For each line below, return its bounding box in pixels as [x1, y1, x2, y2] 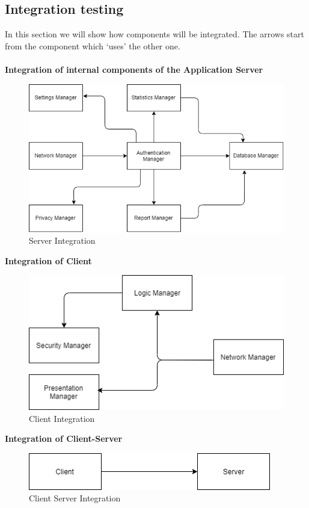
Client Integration [29, 412, 95, 424]
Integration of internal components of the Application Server [5, 63, 263, 75]
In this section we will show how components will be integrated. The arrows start [5, 28, 304, 40]
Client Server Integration [29, 492, 121, 504]
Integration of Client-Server [5, 432, 123, 445]
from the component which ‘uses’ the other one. [5, 39, 180, 52]
